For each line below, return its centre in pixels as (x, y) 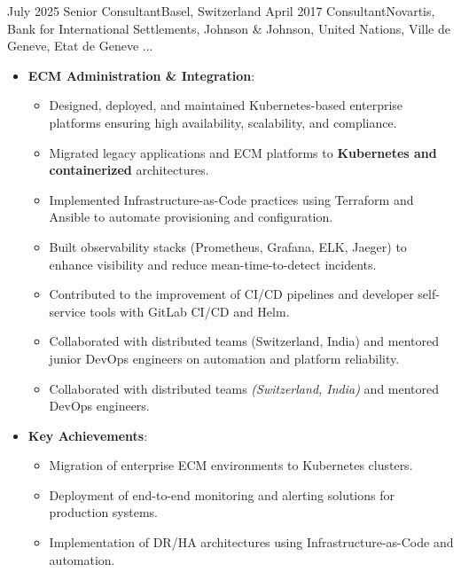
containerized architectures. (129, 170)
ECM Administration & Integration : (141, 75)
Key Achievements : (88, 435)
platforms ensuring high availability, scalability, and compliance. (223, 122)
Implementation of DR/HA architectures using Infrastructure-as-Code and (251, 542)
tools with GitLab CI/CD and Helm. (190, 311)
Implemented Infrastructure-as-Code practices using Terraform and (231, 199)
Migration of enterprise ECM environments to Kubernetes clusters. (231, 465)
